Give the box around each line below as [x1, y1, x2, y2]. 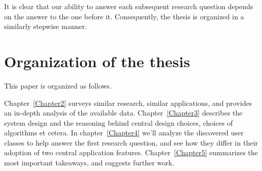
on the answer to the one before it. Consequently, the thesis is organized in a [4, 11, 244, 21]
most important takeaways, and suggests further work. [4, 157, 175, 168]
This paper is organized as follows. [4, 80, 112, 91]
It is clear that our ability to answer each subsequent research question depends [4, 1, 253, 11]
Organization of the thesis [4, 50, 190, 71]
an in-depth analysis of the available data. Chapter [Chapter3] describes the [4, 107, 243, 118]
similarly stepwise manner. [4, 21, 87, 32]
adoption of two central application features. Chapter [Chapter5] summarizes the [4, 147, 258, 158]
